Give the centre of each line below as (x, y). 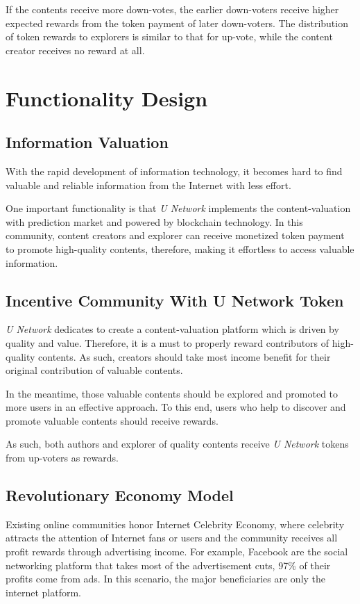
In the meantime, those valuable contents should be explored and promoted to (172, 393)
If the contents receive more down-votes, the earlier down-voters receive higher (172, 9)
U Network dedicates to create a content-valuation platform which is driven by (172, 329)
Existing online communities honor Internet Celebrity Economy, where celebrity (175, 524)
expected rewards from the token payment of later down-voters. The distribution (177, 23)
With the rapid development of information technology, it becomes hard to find (174, 171)
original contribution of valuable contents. (94, 370)
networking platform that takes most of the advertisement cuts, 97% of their (168, 565)
